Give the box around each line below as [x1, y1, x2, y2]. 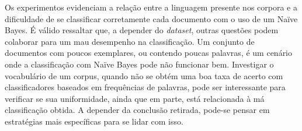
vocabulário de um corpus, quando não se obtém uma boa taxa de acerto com [5, 69, 283, 82]
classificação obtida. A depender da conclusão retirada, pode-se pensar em [5, 104, 270, 116]
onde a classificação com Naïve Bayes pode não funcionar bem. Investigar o [5, 58, 274, 70]
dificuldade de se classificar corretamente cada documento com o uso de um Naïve [5, 12, 298, 24]
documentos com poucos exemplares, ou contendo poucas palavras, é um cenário [5, 47, 293, 59]
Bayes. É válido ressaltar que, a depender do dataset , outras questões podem [5, 24, 279, 36]
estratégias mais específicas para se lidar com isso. [5, 115, 183, 127]
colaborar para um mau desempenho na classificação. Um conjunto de [5, 35, 255, 47]
